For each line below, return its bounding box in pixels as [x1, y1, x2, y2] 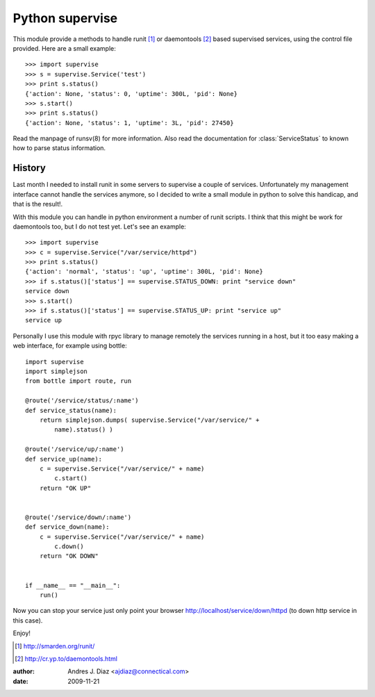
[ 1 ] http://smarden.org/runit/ [15, 641, 95, 650]
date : [12, 677, 28, 685]
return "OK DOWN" [39, 552, 99, 560]
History [12, 162, 47, 174]
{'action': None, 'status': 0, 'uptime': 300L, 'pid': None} [25, 90, 237, 97]
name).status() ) [54, 426, 114, 434]
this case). [12, 616, 43, 625]
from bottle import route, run [25, 377, 132, 385]
